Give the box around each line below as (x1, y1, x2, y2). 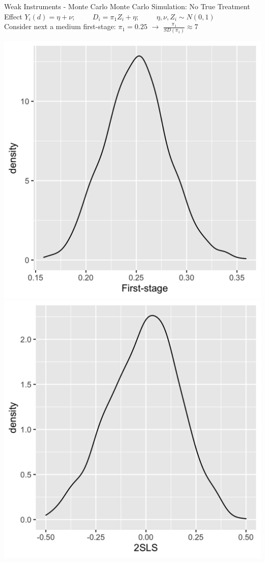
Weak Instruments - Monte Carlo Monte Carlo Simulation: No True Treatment (4, 1, 250, 11)
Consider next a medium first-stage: (4, 21, 116, 32)
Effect (4, 11, 22, 21)
